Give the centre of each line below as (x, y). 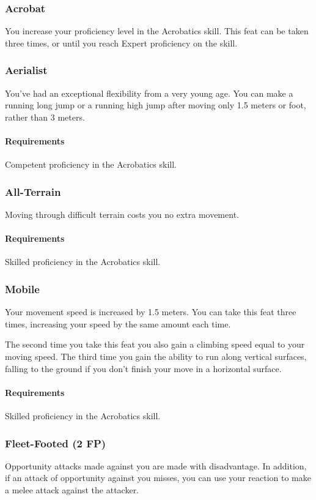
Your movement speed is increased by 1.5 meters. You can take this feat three (151, 312)
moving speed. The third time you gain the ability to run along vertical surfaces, (156, 356)
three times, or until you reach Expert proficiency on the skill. (121, 43)
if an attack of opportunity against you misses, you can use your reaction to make (158, 478)
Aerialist (26, 70)
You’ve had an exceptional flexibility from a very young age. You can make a (149, 93)
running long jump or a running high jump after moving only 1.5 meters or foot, (156, 105)
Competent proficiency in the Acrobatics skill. (91, 164)
